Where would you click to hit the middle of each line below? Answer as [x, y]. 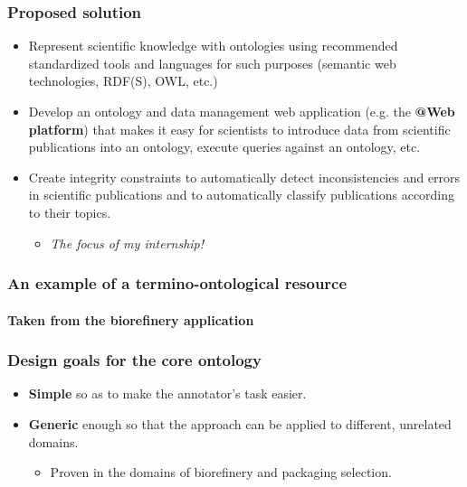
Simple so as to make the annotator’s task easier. [167, 393]
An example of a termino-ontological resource [177, 283]
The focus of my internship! [127, 243]
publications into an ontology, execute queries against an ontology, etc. [224, 147]
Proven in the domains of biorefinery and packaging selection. [221, 472]
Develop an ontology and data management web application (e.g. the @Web [242, 111]
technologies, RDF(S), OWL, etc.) [123, 81]
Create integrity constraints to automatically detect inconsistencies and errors [244, 177]
